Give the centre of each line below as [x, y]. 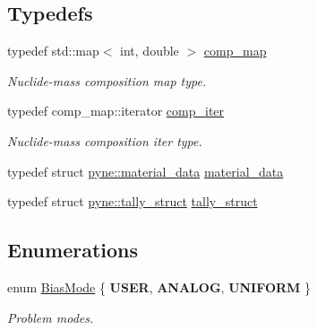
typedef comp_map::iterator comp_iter [116, 111]
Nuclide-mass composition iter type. [105, 140]
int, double [150, 51]
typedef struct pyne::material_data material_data [146, 171]
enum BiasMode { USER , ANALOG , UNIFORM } [159, 287]
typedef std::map [53, 51]
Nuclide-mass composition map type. [107, 80]
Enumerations [73, 250]
